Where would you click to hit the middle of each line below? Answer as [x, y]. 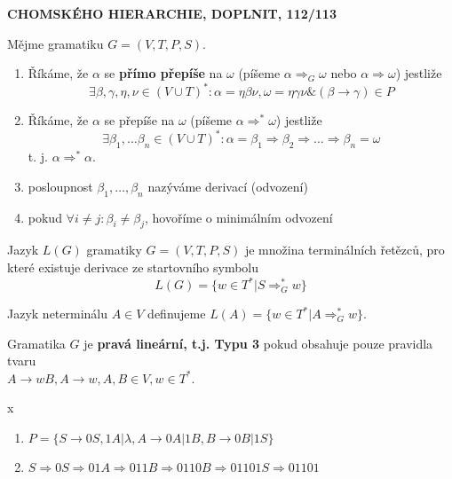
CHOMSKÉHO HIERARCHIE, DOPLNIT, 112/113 [172, 13]
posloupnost [60, 186]
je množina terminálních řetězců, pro [345, 250]
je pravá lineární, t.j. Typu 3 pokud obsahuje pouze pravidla [258, 343]
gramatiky [114, 250]
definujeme [177, 314]
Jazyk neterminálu [58, 314]
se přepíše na [139, 120]
